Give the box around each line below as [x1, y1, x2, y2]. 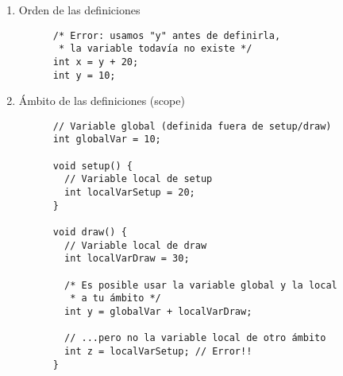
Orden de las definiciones [18, 2, 141, 17]
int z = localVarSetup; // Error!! [64, 345, 252, 357]
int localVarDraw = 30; [64, 253, 190, 265]
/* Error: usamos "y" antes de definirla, [52, 29, 281, 41]
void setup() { [52, 160, 133, 172]
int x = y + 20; [52, 56, 139, 68]
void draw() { [52, 227, 127, 238]
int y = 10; [52, 69, 116, 81]
